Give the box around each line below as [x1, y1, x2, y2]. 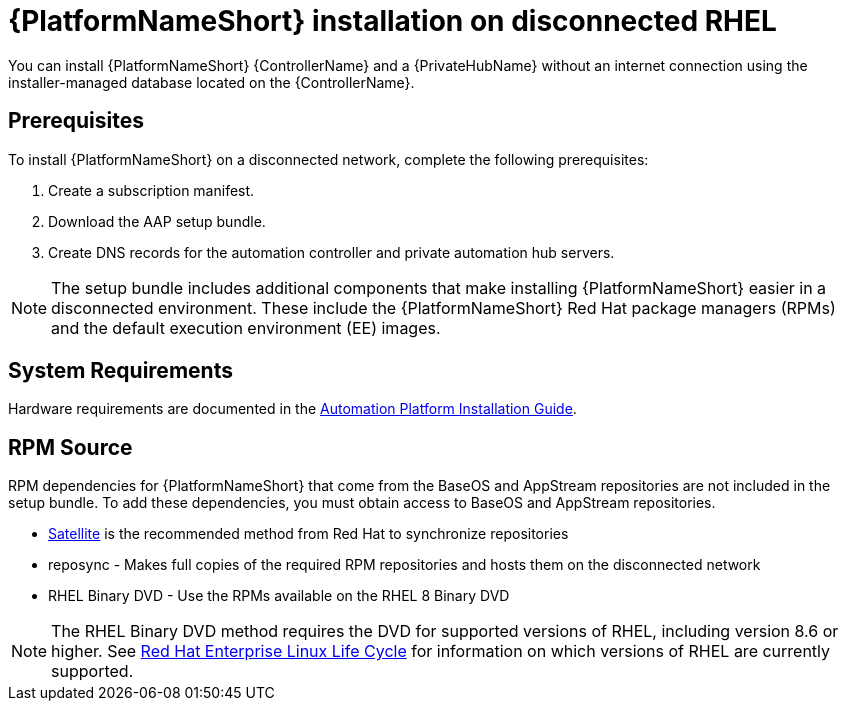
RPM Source [8, 434, 133, 460]
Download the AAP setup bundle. [48, 212, 266, 230]
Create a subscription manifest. [48, 181, 255, 199]
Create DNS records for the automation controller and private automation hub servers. [48, 243, 615, 261]
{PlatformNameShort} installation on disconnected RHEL [8, 4, 777, 38]
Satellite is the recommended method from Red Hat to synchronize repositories [48, 525, 569, 543]
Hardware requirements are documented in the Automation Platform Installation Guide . [8, 400, 577, 418]
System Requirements [8, 358, 233, 384]
